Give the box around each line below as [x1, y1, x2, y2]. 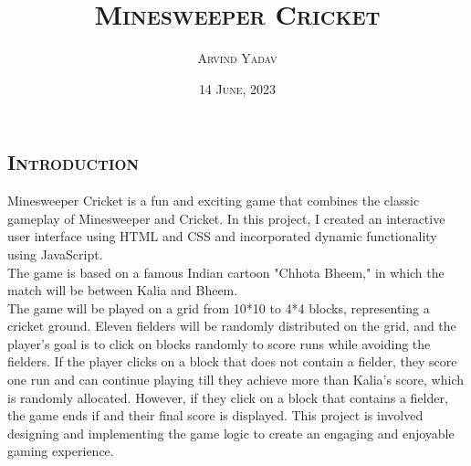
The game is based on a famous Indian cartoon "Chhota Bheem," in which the [7, 262, 445, 281]
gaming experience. [7, 441, 114, 461]
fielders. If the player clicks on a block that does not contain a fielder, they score [7, 352, 457, 371]
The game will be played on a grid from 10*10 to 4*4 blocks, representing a [7, 298, 430, 317]
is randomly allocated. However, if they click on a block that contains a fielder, [7, 387, 448, 407]
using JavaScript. [7, 244, 103, 263]
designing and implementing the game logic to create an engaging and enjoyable [7, 423, 455, 442]
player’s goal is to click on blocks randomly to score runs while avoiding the [7, 334, 431, 353]
